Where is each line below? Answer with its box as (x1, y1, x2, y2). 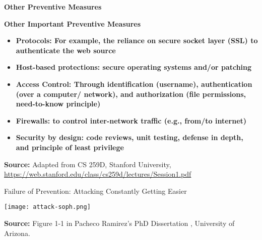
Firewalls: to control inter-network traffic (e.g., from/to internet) (16, 115, 247, 126)
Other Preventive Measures (4, 2, 102, 12)
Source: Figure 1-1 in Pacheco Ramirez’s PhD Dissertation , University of (4, 217, 235, 228)
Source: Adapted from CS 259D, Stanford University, (4, 159, 171, 169)
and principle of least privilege (16, 142, 124, 152)
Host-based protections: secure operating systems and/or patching (16, 62, 252, 72)
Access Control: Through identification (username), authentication (16, 78, 252, 89)
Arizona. (4, 227, 30, 238)
